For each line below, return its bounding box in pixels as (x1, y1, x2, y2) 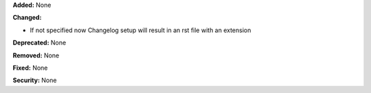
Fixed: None (12, 64, 48, 72)
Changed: (12, 14, 42, 22)
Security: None (12, 76, 57, 85)
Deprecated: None (12, 38, 67, 47)
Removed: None (12, 51, 60, 59)
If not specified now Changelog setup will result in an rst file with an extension (30, 26, 251, 34)
